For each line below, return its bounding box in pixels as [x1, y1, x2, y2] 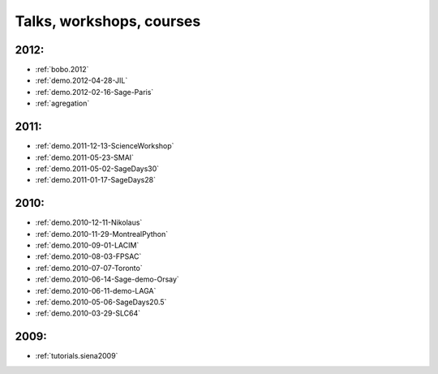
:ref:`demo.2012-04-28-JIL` [35, 75, 128, 85]
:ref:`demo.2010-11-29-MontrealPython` [35, 229, 169, 239]
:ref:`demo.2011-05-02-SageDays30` [35, 163, 160, 174]
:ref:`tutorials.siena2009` [35, 351, 118, 361]
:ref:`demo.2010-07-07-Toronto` [35, 263, 143, 273]
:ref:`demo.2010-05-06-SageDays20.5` [35, 297, 167, 307]
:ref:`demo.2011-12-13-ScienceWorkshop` [35, 141, 174, 151]
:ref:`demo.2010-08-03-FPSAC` [35, 251, 142, 261]
